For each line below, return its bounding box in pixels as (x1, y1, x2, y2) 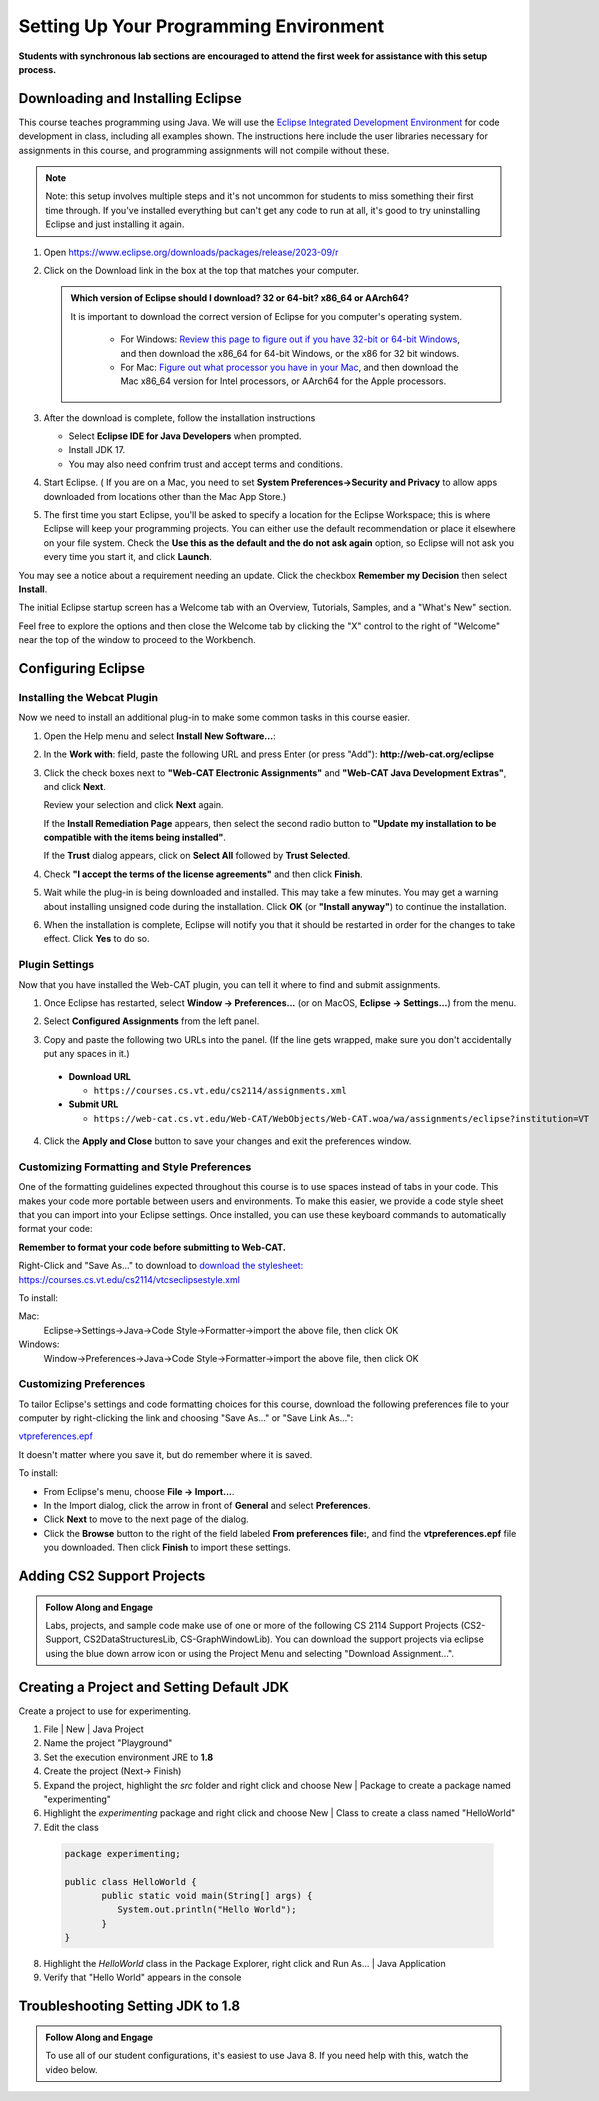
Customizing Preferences (18, 1377, 146, 1391)
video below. (45, 2063, 99, 2075)
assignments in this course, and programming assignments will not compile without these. (18, 144, 390, 156)
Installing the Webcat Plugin (18, 690, 159, 704)
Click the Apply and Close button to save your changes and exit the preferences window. (43, 1135, 412, 1147)
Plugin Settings (18, 958, 95, 972)
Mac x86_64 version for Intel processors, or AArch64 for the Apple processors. (120, 375, 447, 387)
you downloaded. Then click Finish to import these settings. (43, 1541, 292, 1554)
